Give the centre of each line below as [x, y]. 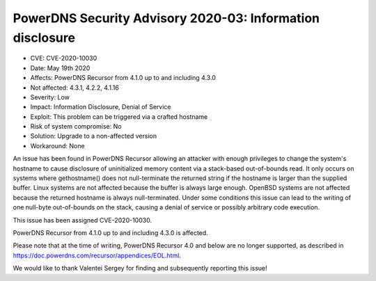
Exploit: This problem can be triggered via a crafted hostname [119, 117]
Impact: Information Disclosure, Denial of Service [101, 107]
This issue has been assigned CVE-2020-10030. [83, 220]
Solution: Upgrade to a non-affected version [94, 136]
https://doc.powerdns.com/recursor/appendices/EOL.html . [97, 255]
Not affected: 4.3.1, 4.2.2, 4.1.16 [75, 88]
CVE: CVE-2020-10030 [64, 58]
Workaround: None [57, 145]
